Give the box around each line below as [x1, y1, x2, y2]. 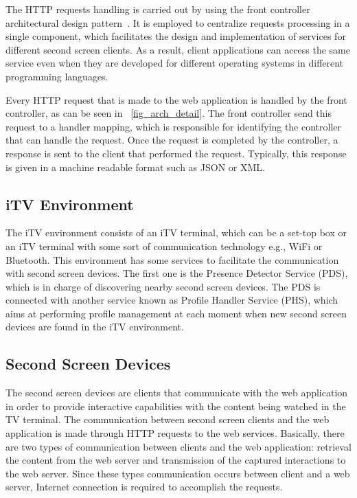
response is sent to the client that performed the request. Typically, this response [5, 146, 347, 160]
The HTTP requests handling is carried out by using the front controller [5, 2, 310, 16]
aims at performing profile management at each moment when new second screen [5, 306, 347, 320]
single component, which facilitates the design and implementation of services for [5, 29, 346, 43]
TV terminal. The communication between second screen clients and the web [5, 412, 330, 427]
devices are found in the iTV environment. [5, 319, 184, 334]
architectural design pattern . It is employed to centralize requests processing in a [5, 15, 350, 30]
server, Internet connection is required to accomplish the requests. [5, 479, 283, 494]
